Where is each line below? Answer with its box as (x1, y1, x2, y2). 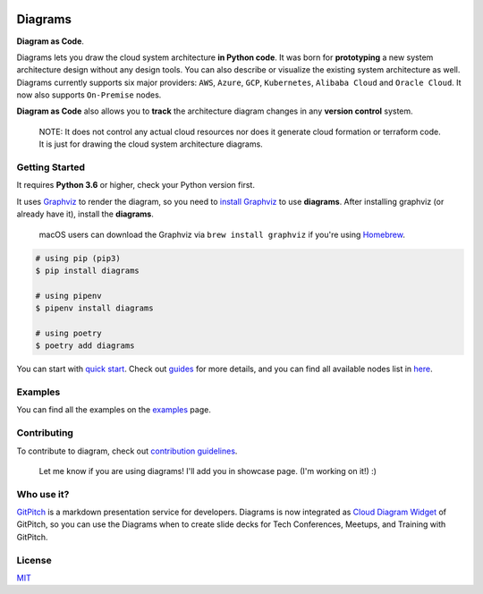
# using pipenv (35, 291, 102, 301)
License (16, 554, 53, 566)
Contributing (16, 427, 73, 439)
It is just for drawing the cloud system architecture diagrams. (38, 139, 263, 149)
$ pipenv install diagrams (35, 303, 154, 313)
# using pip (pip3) (35, 253, 121, 263)
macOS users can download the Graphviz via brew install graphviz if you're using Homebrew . (38, 229, 406, 240)
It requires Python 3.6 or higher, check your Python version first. (16, 180, 255, 191)
